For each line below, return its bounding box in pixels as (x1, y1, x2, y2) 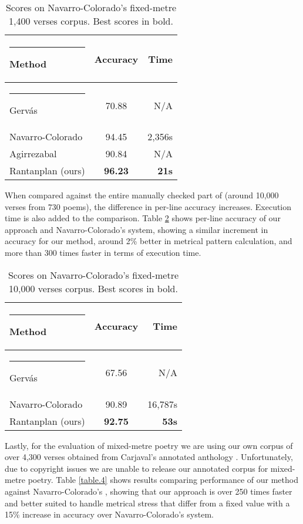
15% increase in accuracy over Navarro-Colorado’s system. (5, 508, 214, 520)
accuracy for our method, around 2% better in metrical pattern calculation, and (5, 235, 292, 247)
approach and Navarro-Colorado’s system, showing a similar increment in (5, 223, 268, 235)
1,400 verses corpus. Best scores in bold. (9, 14, 173, 28)
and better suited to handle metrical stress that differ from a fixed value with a (5, 496, 290, 509)
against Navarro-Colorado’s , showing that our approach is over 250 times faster (5, 485, 292, 497)
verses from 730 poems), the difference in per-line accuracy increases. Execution (5, 200, 292, 212)
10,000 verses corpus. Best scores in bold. (9, 281, 178, 295)
